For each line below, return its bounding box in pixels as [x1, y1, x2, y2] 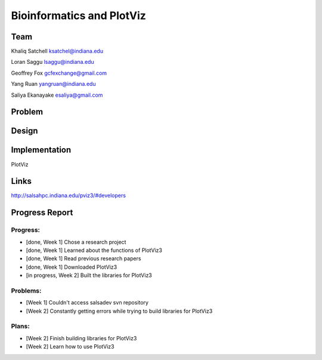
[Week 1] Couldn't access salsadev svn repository [26, 299, 149, 306]
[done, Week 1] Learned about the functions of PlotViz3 [26, 247, 162, 254]
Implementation [11, 145, 72, 155]
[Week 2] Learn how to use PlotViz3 [26, 343, 114, 350]
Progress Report [11, 208, 73, 218]
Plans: [11, 322, 30, 331]
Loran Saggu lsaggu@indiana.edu [11, 59, 95, 66]
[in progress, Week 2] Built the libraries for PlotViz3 [26, 272, 152, 279]
